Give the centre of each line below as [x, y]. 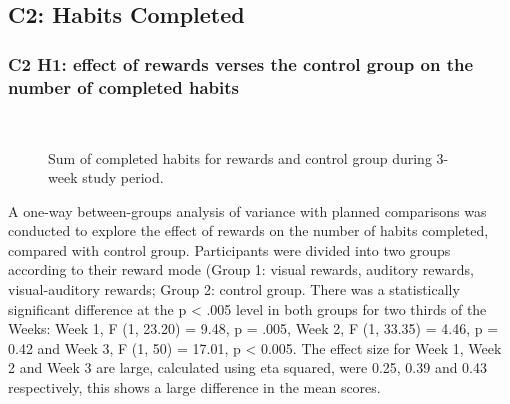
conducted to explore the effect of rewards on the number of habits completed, [248, 230]
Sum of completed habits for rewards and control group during [240, 157]
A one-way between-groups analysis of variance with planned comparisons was [247, 210]
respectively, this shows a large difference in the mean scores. [194, 387]
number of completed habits [123, 86]
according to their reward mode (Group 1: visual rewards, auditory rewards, [241, 269]
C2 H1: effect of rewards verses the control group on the [241, 63]
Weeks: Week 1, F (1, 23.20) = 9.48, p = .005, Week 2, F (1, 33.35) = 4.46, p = [253, 328]
